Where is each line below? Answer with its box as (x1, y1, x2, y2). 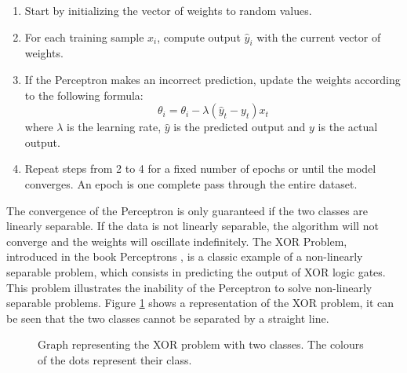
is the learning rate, (67, 119, 162, 135)
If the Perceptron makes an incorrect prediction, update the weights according (24, 71, 401, 87)
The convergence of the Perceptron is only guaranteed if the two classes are (6, 202, 369, 218)
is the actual (318, 119, 378, 135)
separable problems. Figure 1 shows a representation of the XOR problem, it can (6, 294, 394, 311)
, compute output (157, 28, 241, 45)
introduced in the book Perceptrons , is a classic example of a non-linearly (6, 248, 363, 265)
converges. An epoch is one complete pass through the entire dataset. (24, 175, 358, 192)
